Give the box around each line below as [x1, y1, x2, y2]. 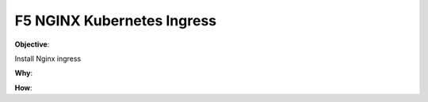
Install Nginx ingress [14, 54, 82, 63]
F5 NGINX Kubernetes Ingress [14, 12, 217, 29]
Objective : [14, 40, 50, 49]
